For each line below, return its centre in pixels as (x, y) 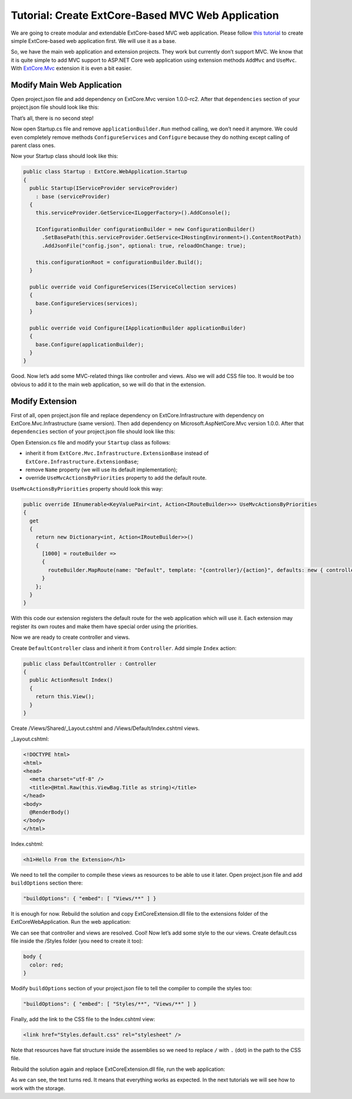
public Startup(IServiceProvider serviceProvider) (104, 188)
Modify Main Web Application (66, 85)
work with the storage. (38, 1088)
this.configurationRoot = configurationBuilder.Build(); (119, 262)
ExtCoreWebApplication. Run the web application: (71, 922)
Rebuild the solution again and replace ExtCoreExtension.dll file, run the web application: (118, 1069)
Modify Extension (44, 401)
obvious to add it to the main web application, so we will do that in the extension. (108, 384)
